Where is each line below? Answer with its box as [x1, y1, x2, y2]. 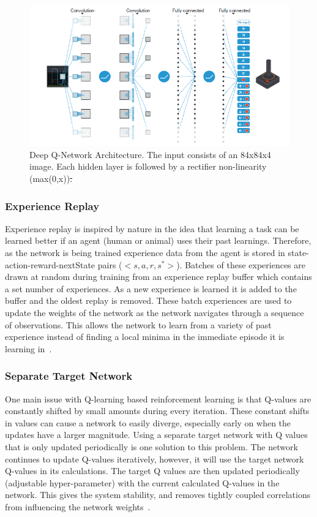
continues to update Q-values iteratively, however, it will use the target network [5, 452, 304, 465]
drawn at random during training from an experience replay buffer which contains [5, 270, 312, 283]
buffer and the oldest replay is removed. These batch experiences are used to [5, 294, 292, 307]
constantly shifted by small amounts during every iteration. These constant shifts [5, 404, 310, 417]
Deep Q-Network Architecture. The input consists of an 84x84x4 [29, 148, 271, 160]
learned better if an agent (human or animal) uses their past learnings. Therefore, [5, 234, 311, 247]
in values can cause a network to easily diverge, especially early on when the [5, 416, 291, 429]
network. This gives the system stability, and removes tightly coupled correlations [5, 488, 311, 501]
